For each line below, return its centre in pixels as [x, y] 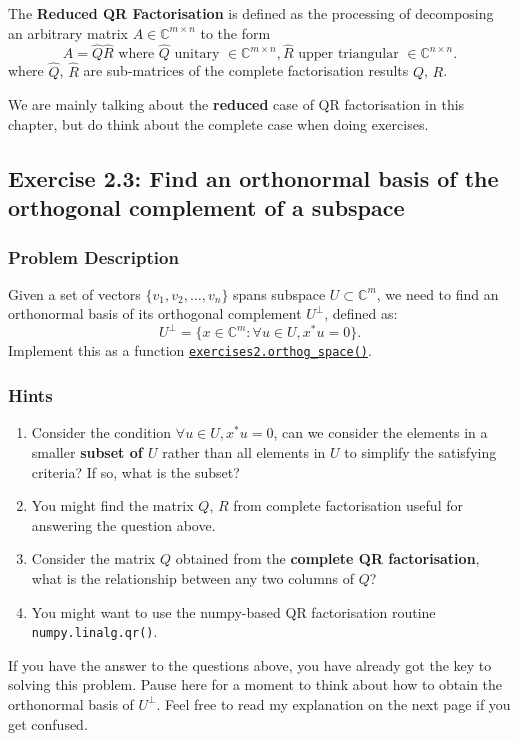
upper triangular [348, 54]
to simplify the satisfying [420, 451]
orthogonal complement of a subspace [206, 207]
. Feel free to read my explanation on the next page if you [333, 703]
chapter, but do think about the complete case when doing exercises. [218, 123]
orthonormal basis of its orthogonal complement [155, 313]
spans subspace [279, 293]
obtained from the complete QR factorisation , [327, 558]
